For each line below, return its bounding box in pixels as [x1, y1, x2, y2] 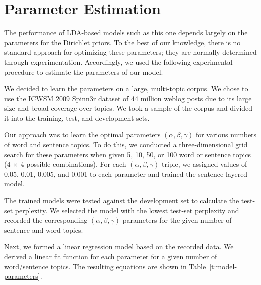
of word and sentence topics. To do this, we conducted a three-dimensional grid [4, 139, 248, 150]
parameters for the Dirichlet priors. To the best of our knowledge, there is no [4, 37, 241, 47]
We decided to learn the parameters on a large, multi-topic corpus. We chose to [4, 83, 248, 94]
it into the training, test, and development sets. [4, 112, 150, 123]
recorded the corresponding [4, 215, 88, 225]
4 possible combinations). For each [20, 159, 126, 169]
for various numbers [195, 129, 257, 140]
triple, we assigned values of [161, 159, 247, 169]
